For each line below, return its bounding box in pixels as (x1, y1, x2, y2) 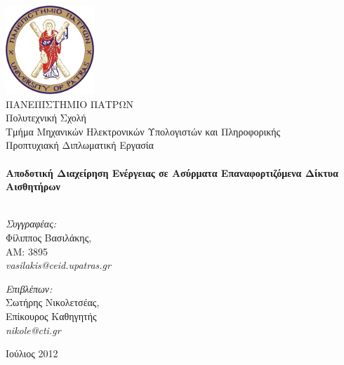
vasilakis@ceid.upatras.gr (6, 258, 111, 272)
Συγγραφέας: (6, 216, 57, 231)
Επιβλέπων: (6, 281, 53, 296)
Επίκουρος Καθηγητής (6, 308, 97, 323)
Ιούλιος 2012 (6, 346, 58, 361)
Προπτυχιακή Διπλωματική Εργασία (6, 138, 154, 152)
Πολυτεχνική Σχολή (6, 110, 86, 125)
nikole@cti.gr (6, 322, 61, 337)
